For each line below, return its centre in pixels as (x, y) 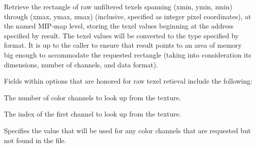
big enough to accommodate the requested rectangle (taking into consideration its (128, 54)
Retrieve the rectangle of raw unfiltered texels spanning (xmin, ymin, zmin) (118, 6)
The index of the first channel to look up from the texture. (93, 114)
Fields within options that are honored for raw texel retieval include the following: (128, 81)
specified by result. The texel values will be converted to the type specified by (121, 35)
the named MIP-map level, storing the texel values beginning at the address (119, 26)
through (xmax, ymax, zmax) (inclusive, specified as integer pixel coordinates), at (128, 16)
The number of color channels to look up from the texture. (93, 97)
